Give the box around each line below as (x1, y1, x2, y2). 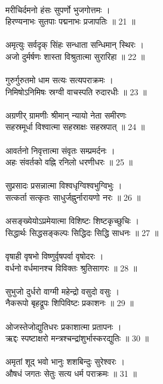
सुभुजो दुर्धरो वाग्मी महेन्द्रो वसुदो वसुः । (5, 285, 119, 297)
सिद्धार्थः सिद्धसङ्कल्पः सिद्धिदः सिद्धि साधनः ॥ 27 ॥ (5, 226, 159, 238)
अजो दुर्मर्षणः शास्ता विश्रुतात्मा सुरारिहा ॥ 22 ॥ (5, 50, 145, 62)
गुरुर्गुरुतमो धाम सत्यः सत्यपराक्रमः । (5, 74, 113, 86)
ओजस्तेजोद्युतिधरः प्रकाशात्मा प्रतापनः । (5, 320, 122, 332)
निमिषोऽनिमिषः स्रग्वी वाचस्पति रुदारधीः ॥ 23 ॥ (5, 85, 147, 98)
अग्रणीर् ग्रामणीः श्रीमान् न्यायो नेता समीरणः (5, 108, 127, 121)
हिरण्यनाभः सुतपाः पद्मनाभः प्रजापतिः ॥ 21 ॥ (5, 15, 136, 28)
